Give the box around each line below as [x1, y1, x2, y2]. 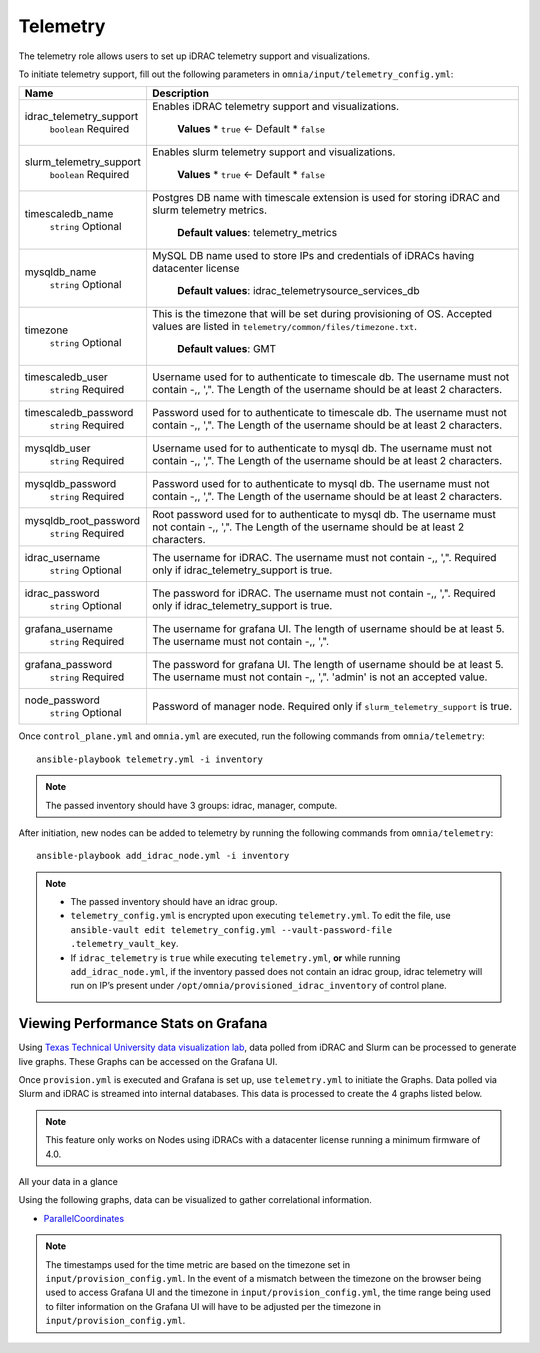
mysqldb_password [24, 477, 117, 491]
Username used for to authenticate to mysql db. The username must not [151, 441, 492, 455]
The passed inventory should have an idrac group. [70, 896, 278, 908]
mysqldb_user [24, 441, 91, 455]
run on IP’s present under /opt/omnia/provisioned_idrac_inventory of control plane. [70, 980, 447, 992]
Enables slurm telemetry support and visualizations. [151, 145, 396, 159]
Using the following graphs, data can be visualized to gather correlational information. [18, 1194, 372, 1206]
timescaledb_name [24, 207, 114, 221]
